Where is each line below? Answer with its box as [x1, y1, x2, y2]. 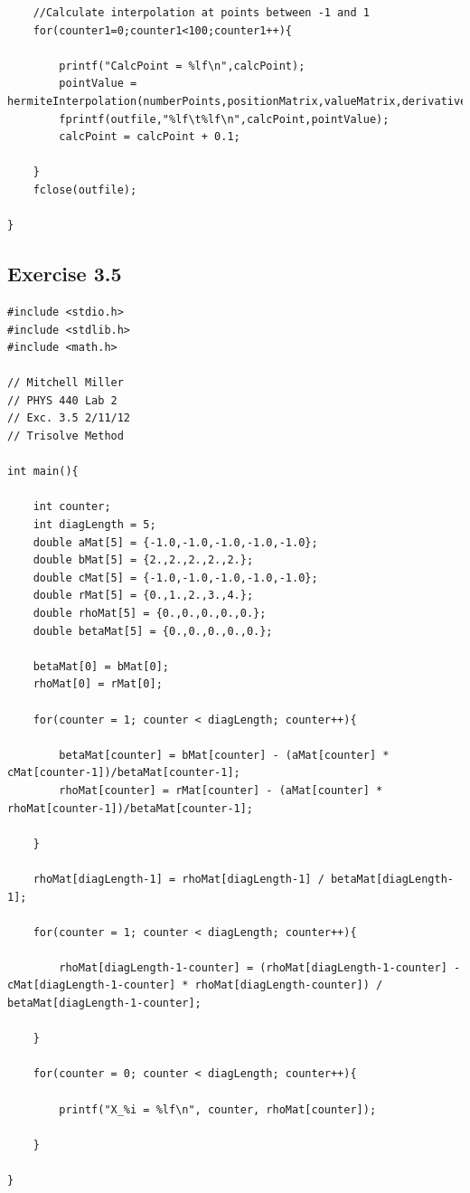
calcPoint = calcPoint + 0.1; [59, 130, 240, 144]
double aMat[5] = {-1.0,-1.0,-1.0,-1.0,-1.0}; [33, 535, 318, 549]
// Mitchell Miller [7, 376, 124, 390]
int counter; [33, 500, 111, 514]
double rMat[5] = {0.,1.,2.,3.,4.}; [33, 589, 254, 602]
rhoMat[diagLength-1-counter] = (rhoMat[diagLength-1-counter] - [59, 961, 461, 974]
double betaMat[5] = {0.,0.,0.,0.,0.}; [33, 624, 273, 638]
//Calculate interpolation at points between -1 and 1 [33, 6, 370, 19]
